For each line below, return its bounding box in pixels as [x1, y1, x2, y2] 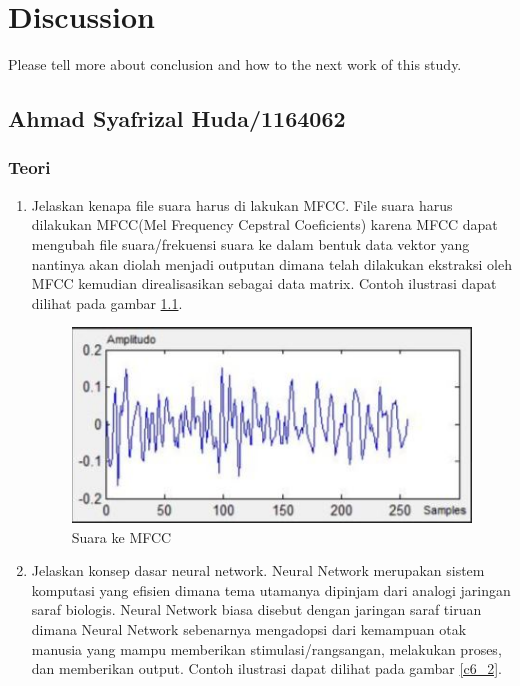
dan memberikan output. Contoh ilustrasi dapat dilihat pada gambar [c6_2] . [31, 658, 502, 679]
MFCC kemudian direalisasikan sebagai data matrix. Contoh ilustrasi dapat [31, 273, 497, 294]
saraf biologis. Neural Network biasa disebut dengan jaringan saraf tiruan [31, 599, 482, 620]
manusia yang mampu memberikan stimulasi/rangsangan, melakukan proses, [31, 638, 502, 659]
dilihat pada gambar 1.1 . [31, 292, 183, 313]
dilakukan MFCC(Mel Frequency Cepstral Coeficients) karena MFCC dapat [31, 214, 498, 235]
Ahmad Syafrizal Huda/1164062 [8, 103, 346, 134]
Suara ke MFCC [71, 526, 172, 547]
